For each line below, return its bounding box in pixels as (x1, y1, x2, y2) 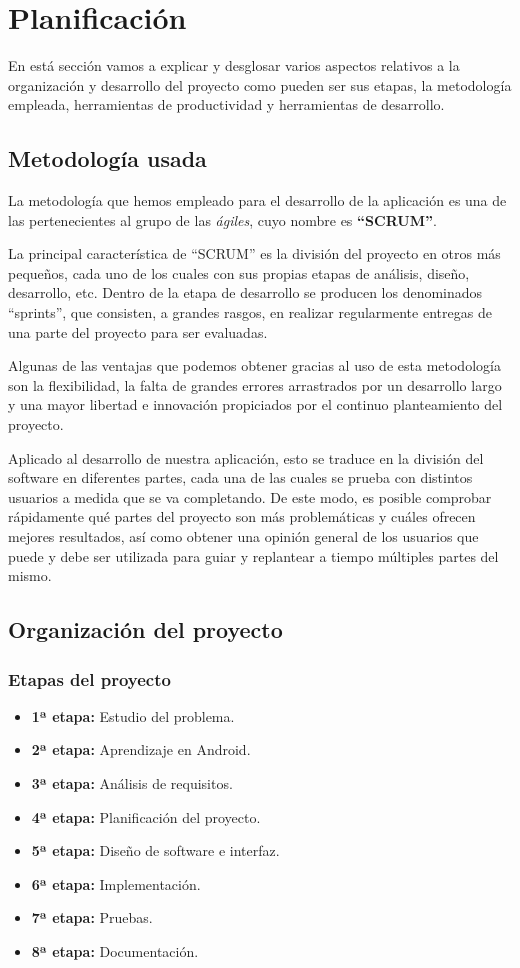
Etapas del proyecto (8, 666, 171, 691)
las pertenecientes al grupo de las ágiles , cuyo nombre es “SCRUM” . (8, 209, 437, 230)
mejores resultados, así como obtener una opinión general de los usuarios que (8, 526, 479, 547)
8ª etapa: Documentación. (31, 940, 199, 961)
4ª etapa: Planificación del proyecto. (31, 806, 261, 827)
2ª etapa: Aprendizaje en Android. (31, 739, 251, 760)
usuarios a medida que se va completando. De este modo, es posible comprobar (8, 486, 492, 507)
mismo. (8, 565, 52, 586)
